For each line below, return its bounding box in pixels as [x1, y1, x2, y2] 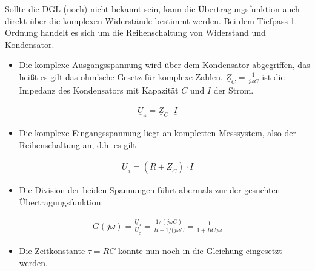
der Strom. [213, 84, 254, 97]
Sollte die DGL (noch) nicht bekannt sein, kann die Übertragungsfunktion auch [5, 2, 300, 15]
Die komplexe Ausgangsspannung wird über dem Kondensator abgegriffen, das [19, 58, 310, 71]
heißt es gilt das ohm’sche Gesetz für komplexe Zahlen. [19, 70, 223, 83]
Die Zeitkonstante [19, 244, 85, 257]
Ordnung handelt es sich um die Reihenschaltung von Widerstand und [5, 26, 266, 39]
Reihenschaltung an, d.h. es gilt [19, 138, 136, 151]
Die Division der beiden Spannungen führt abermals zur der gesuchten [19, 184, 280, 196]
